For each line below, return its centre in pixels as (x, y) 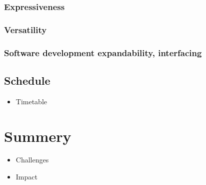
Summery (38, 136)
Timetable (31, 101)
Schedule (27, 80)
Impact (26, 177)
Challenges (32, 160)
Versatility (25, 29)
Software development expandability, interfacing (103, 52)
